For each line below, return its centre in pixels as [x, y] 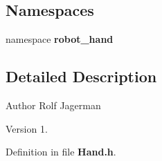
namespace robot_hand [60, 39]
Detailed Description [81, 76]
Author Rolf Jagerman [53, 105]
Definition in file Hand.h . [61, 152]
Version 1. [27, 128]
